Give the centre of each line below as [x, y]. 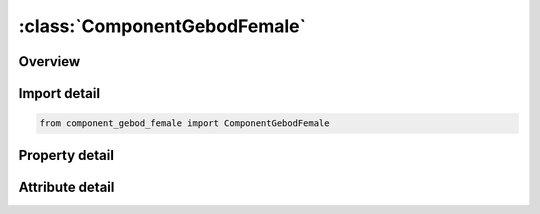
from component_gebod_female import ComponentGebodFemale [184, 123]
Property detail [66, 155]
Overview [49, 61]
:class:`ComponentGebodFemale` [162, 26]
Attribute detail [66, 186]
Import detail [59, 93]
